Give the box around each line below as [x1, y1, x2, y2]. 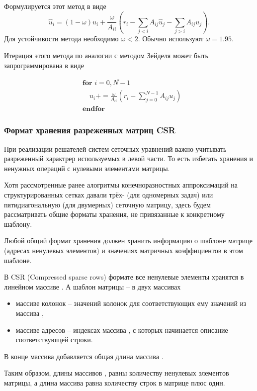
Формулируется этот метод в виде [4, 1, 106, 11]
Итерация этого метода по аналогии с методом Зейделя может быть [4, 50, 208, 60]
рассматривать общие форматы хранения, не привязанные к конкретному [4, 209, 225, 219]
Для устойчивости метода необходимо [4, 33, 119, 44]
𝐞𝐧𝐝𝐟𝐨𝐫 [82, 105, 105, 113]
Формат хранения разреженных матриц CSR [4, 124, 175, 136]
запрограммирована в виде [4, 60, 84, 70]
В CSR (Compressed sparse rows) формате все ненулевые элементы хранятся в [4, 272, 244, 282]
